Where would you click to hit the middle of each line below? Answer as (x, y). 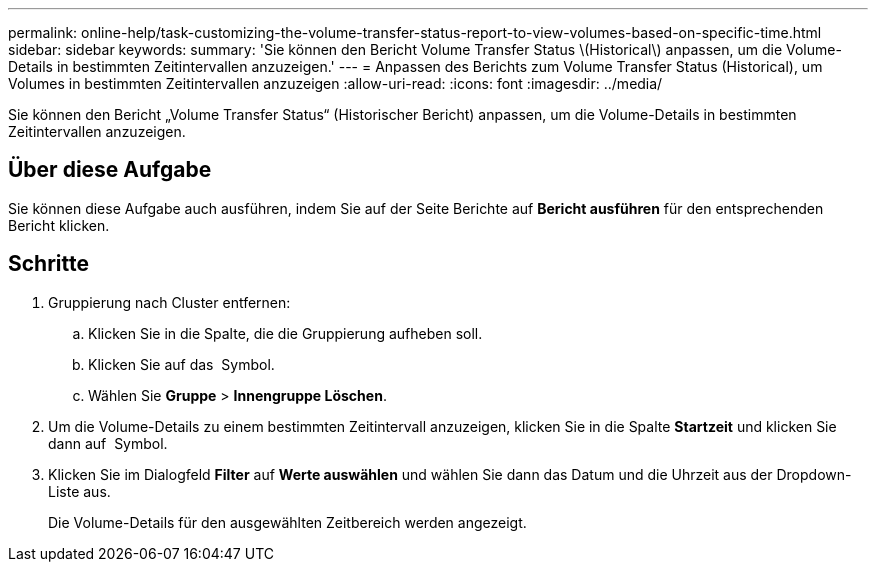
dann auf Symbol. (108, 443)
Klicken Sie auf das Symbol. (181, 364)
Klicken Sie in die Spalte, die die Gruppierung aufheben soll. (285, 333)
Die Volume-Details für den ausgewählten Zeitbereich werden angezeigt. (287, 522)
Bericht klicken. (59, 225)
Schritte (48, 264)
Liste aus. (79, 491)
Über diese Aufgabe (110, 170)
